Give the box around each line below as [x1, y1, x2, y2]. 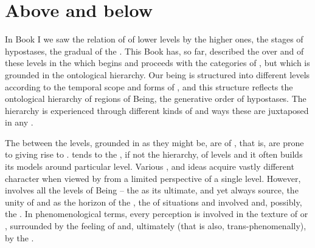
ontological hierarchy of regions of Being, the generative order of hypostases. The [5, 92, 306, 105]
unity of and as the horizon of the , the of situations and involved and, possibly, [5, 195, 302, 208]
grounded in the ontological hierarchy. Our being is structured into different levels [5, 68, 310, 81]
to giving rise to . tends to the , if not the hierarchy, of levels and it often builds [5, 148, 303, 161]
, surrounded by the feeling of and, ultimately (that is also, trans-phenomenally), [5, 220, 306, 232]
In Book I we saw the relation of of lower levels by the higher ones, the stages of [5, 33, 303, 45]
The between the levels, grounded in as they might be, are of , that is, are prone [5, 136, 304, 149]
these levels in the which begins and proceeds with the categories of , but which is [5, 56, 310, 69]
